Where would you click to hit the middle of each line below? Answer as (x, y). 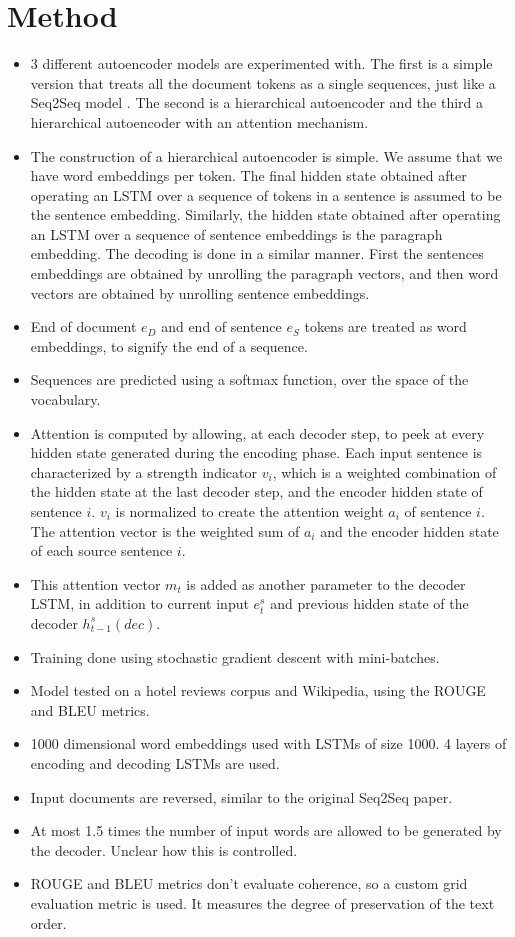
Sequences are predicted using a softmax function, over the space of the (249, 379)
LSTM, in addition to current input (139, 603)
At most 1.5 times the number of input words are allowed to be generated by (266, 830)
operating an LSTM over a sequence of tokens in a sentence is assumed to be (266, 194)
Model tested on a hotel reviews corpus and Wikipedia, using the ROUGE (258, 690)
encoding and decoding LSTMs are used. (155, 762)
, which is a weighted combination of (384, 471)
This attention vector (95, 583)
